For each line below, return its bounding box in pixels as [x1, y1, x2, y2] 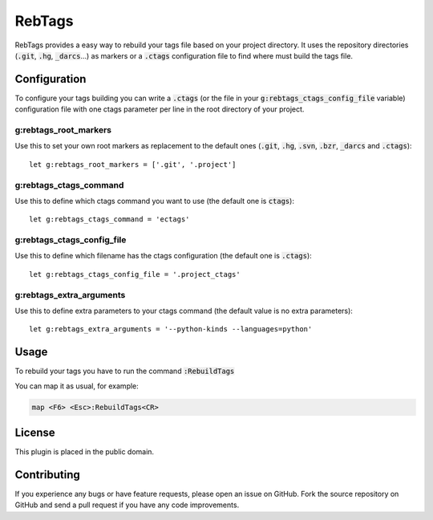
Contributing [14, 468, 80, 481]
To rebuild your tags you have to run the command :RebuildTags [14, 366, 235, 376]
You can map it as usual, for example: [14, 381, 140, 391]
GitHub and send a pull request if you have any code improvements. [14, 500, 240, 510]
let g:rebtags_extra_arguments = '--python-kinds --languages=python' [29, 325, 313, 334]
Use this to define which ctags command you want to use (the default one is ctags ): [14, 196, 294, 205]
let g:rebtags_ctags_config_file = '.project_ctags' [29, 270, 241, 278]
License [14, 426, 55, 440]
